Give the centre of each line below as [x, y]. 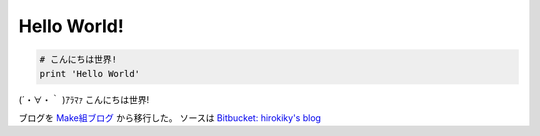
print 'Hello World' [89, 73]
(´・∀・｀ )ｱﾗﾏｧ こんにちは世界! [84, 99]
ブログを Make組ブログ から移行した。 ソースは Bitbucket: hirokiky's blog [170, 117]
